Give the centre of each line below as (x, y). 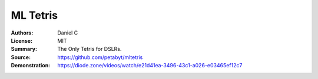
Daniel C (68, 33)
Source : (21, 57)
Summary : (24, 49)
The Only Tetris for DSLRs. (90, 49)
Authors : (22, 33)
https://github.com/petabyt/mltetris (100, 57)
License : (21, 40)
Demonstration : (31, 66)
